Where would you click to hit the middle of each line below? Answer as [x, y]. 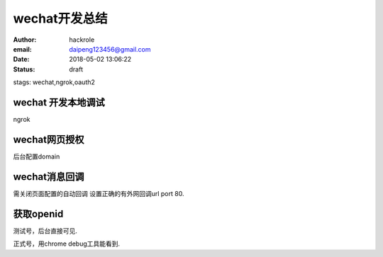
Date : [21, 59]
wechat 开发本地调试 [59, 102]
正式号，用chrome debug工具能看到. [67, 244]
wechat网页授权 [49, 139]
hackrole [82, 40]
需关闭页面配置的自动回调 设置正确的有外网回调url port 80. [99, 193]
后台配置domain [37, 156]
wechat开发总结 [60, 18]
